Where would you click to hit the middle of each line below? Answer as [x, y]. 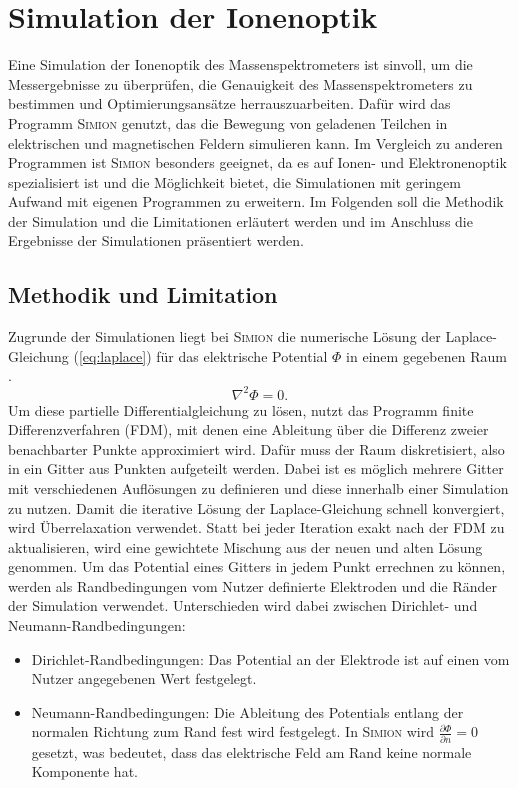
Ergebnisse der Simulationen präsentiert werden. [156, 240]
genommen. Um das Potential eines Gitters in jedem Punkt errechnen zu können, [257, 566]
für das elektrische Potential [242, 355]
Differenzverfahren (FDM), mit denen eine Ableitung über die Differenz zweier [248, 429]
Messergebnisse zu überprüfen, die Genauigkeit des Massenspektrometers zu [240, 83]
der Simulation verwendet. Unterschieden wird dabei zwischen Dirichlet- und [243, 605]
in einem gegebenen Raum [426, 355]
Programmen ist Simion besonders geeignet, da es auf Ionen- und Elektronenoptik [257, 162]
